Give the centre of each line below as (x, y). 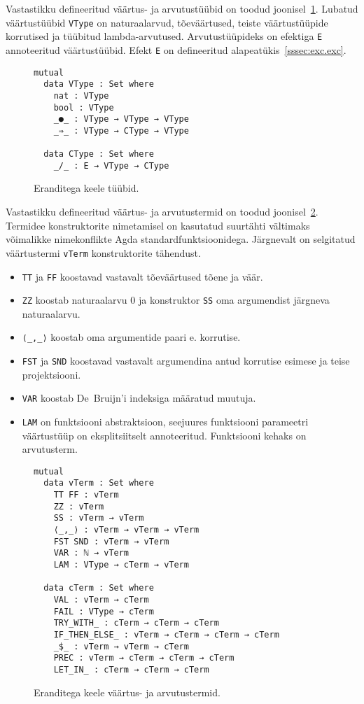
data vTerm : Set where (99, 483)
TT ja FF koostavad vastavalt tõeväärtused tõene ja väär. (142, 276)
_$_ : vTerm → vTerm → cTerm (121, 646)
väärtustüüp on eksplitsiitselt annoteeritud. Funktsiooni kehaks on (164, 435)
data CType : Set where (99, 154)
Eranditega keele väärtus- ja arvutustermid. (127, 692)
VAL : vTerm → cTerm (101, 600)
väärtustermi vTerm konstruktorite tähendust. (103, 252)
